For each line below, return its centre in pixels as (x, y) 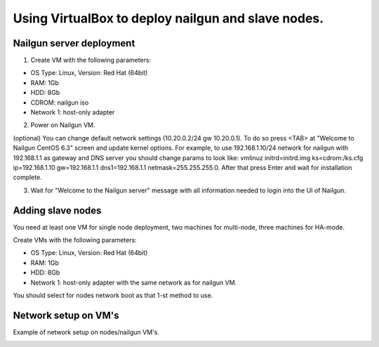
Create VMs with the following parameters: (75, 240)
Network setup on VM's (66, 315)
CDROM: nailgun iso (60, 103)
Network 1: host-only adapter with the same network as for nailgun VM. (134, 282)
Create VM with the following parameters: (91, 60)
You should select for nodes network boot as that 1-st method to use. (113, 295)
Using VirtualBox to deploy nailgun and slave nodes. (168, 18)
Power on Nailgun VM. (63, 125)
